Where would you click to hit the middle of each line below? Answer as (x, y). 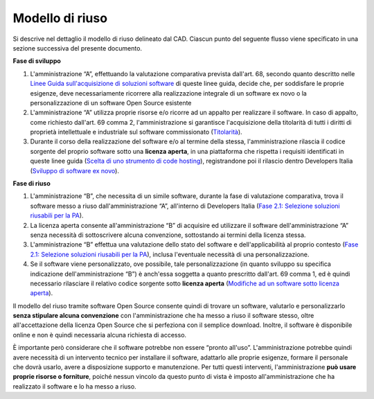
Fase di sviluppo (37, 61)
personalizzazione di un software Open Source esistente (111, 103)
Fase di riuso (32, 184)
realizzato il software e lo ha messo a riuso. (74, 386)
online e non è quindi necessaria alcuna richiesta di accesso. (100, 335)
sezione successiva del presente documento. (77, 48)
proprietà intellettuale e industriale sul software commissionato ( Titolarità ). (136, 132)
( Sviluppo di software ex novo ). (74, 170)
